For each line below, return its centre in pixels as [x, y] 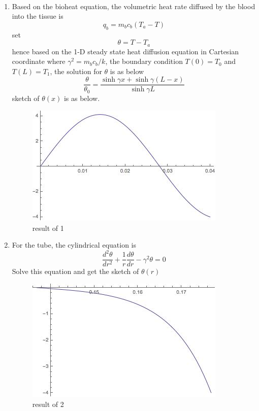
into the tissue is [38, 16]
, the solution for [76, 71]
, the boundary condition [144, 61]
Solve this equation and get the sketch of [75, 271]
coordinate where [39, 61]
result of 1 [48, 228]
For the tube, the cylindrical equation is [74, 245]
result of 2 [48, 404]
